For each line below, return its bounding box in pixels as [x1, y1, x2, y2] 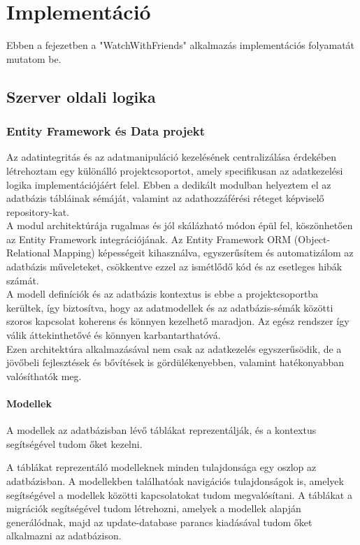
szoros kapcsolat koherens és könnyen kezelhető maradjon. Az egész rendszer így [6, 314, 350, 328]
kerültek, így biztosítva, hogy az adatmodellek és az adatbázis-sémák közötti [6, 300, 333, 314]
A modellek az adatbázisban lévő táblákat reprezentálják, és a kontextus [6, 423, 317, 437]
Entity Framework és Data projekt [6, 122, 206, 140]
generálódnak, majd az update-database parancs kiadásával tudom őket [6, 514, 312, 529]
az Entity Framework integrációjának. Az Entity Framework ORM [6, 231, 291, 246]
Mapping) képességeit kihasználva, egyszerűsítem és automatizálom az [53, 245, 354, 260]
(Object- [294, 231, 331, 246]
